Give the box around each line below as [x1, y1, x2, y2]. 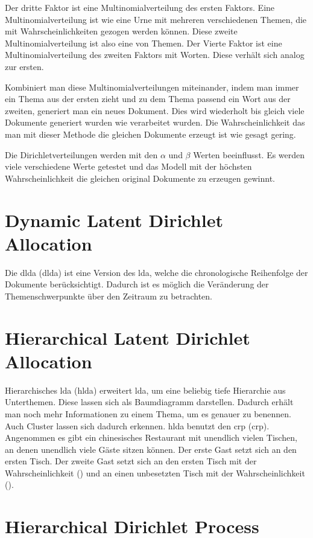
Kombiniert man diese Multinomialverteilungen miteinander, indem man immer [5, 80, 299, 93]
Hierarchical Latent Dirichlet [5, 325, 250, 350]
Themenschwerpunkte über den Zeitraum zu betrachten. [5, 289, 213, 302]
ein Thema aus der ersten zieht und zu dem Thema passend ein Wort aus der [5, 92, 291, 105]
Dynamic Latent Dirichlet [5, 207, 223, 232]
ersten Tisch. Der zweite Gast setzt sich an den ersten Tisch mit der [5, 455, 257, 467]
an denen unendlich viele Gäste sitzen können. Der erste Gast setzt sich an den [5, 443, 297, 455]
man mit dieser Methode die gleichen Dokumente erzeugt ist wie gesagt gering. [5, 127, 296, 140]
